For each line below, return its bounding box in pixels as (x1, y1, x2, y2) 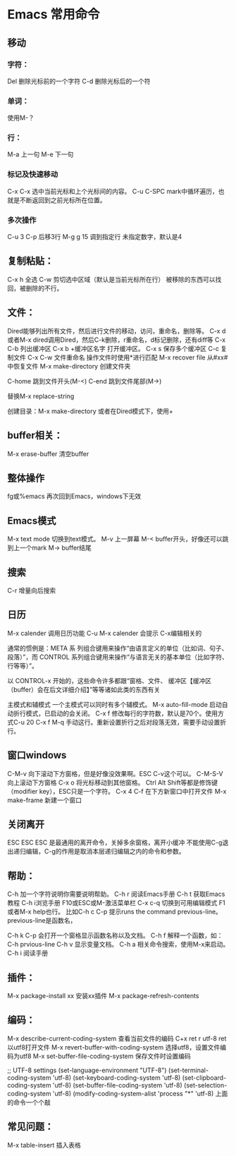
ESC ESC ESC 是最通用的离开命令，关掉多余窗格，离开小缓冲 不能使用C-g (7, 838, 223, 847)
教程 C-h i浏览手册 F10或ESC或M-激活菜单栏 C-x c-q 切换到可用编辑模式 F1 (7, 899, 225, 907)
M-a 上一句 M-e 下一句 (7, 150, 74, 159)
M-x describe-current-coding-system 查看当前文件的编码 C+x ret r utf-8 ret (7, 1034, 227, 1043)
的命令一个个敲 (7, 1097, 51, 1107)
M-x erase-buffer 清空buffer (7, 449, 89, 458)
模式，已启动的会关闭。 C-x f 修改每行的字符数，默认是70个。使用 (25, 709, 218, 718)
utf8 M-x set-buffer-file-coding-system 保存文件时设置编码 (19, 1052, 192, 1060)
